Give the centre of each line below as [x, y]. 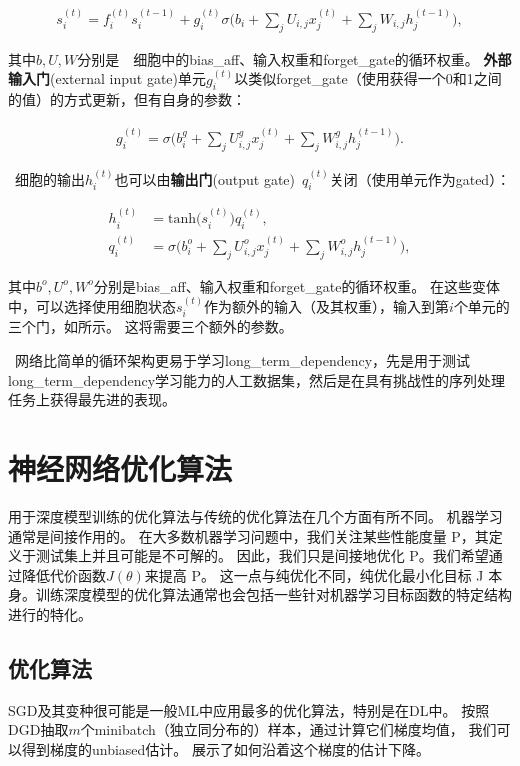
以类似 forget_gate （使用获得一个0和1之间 [368, 78]
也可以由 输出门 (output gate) [204, 178]
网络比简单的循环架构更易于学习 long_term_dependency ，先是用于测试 [242, 360]
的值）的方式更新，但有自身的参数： [127, 99]
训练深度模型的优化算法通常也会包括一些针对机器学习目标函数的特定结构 [273, 594]
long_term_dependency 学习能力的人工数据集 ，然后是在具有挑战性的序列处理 [257, 379]
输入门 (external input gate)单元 [107, 78]
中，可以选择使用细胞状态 [92, 306]
